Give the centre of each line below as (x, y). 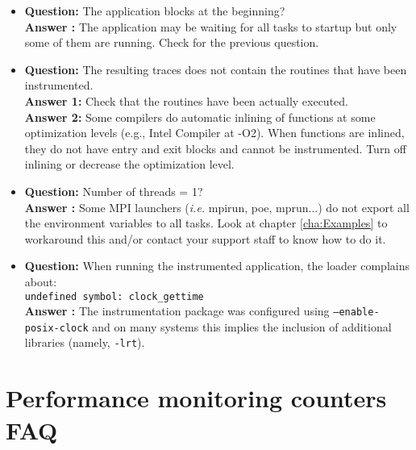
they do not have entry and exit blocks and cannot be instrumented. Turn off (215, 148)
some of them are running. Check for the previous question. (172, 42)
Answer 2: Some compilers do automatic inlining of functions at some (200, 117)
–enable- (356, 312)
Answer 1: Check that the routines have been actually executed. (186, 100)
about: (41, 281)
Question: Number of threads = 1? (114, 191)
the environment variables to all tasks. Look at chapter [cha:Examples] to (206, 223)
